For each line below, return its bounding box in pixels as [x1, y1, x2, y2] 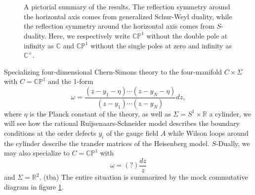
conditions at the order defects [4, 128, 96, 138]
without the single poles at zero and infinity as [90, 40, 232, 50]
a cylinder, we [209, 108, 252, 118]
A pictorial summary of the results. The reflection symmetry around [24, 1, 230, 12]
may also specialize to [4, 148, 70, 158]
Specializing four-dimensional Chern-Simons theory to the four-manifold [4, 66, 222, 77]
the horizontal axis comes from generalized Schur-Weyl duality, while [24, 11, 232, 21]
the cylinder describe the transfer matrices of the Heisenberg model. [4, 138, 210, 148]
